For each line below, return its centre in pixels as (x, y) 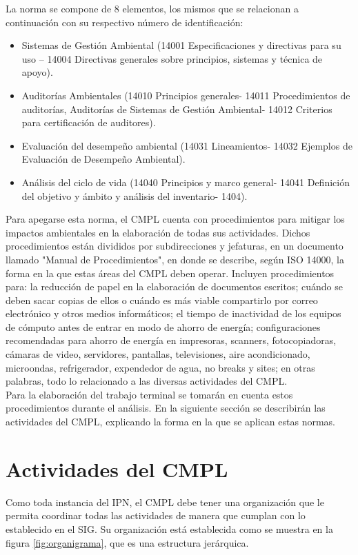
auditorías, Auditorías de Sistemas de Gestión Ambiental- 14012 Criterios (177, 109)
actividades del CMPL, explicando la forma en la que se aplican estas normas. (171, 422)
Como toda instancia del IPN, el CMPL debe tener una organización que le (165, 502)
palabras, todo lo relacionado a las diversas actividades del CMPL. (147, 381)
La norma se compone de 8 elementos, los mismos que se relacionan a (152, 8)
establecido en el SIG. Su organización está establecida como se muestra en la (169, 528)
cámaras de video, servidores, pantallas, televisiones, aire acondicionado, (158, 354)
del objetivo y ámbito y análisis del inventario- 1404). (135, 195)
